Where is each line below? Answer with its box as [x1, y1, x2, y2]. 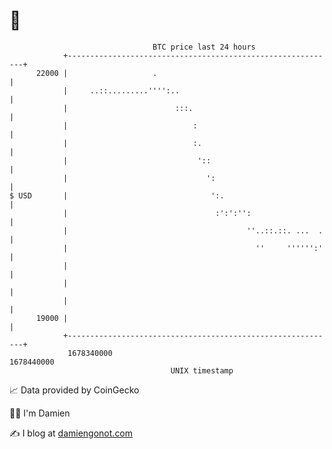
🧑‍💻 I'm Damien [9, 407, 71, 419]
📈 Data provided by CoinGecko [9, 384, 140, 396]
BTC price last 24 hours [152, 42, 256, 52]
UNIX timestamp [170, 365, 234, 376]
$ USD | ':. [9, 190, 225, 201]
